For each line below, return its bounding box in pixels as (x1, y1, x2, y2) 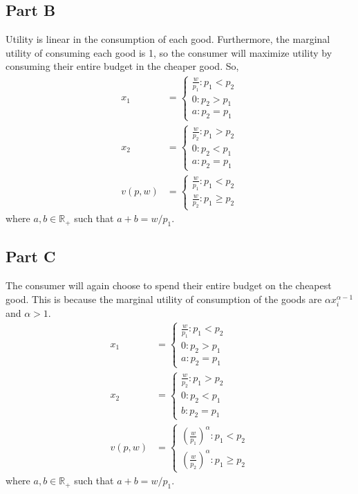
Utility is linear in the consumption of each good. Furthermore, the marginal (6, 32, 330, 46)
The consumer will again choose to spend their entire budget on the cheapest (6, 278, 332, 293)
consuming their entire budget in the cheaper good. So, (6, 59, 239, 73)
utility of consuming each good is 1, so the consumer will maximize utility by (6, 45, 332, 60)
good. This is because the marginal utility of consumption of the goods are (6, 291, 322, 306)
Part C (6, 246, 56, 267)
